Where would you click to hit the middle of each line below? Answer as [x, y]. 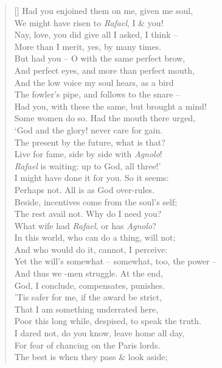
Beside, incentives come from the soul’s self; [96, 201]
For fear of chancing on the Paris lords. [87, 345]
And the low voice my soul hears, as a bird [94, 82]
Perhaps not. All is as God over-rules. [84, 189]
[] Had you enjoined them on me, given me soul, [104, 10]
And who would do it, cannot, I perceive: [91, 249]
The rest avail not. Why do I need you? [88, 214]
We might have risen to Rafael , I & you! [89, 22]
